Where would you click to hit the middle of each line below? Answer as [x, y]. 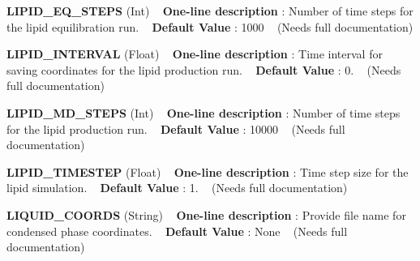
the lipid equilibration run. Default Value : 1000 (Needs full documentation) [210, 26]
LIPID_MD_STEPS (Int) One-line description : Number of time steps [204, 112]
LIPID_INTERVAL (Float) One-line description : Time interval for [195, 54]
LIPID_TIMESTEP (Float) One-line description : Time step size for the [208, 171]
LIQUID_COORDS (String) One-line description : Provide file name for [206, 214]
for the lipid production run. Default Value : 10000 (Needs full [176, 128]
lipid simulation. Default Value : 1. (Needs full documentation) [177, 188]
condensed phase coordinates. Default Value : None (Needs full [177, 231]
